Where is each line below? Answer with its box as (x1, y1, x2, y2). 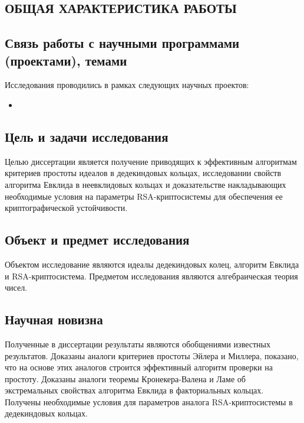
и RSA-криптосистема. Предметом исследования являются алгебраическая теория (5, 269, 298, 282)
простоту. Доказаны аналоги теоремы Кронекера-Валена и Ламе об (5, 372, 246, 385)
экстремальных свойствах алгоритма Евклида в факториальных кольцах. (5, 384, 264, 396)
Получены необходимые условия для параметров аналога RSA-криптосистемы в (5, 395, 293, 408)
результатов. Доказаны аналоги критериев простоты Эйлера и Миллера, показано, (5, 349, 299, 362)
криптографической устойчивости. (5, 201, 128, 214)
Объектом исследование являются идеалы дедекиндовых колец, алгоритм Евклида (5, 258, 299, 270)
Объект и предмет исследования (5, 230, 190, 249)
